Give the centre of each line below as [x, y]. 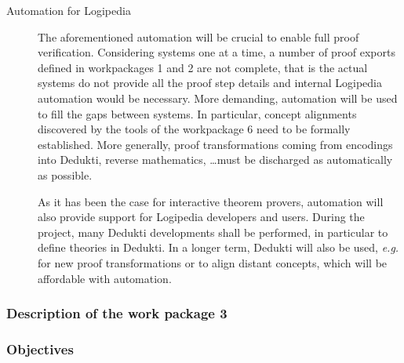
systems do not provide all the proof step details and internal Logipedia [210, 83]
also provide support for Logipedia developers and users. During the [201, 217]
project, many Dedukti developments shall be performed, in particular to [213, 232]
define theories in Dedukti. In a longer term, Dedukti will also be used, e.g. [218, 247]
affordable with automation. [105, 278]
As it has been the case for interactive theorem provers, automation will [211, 201]
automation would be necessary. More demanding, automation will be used [218, 98]
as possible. [65, 174]
